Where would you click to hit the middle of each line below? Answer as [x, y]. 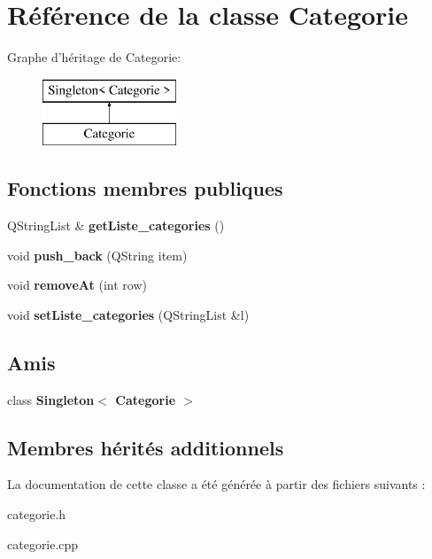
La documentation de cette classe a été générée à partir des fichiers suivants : [216, 484]
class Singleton [51, 399]
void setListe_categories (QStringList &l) [128, 314]
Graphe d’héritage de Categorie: [94, 57]
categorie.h [37, 514]
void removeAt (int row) [77, 285]
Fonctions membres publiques [145, 188]
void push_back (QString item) [97, 255]
